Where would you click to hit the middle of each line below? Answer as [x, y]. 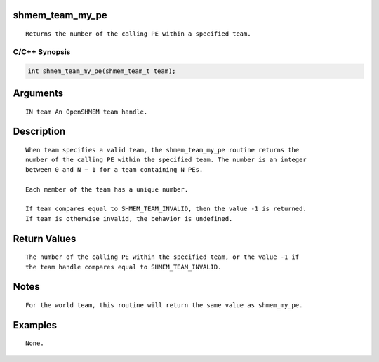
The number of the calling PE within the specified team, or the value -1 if [162, 257]
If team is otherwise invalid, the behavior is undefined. [129, 219]
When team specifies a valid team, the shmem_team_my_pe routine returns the [162, 150]
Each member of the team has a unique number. [107, 189]
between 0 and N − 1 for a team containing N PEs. [114, 169]
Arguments [38, 93]
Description [39, 132]
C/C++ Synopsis [42, 51]
